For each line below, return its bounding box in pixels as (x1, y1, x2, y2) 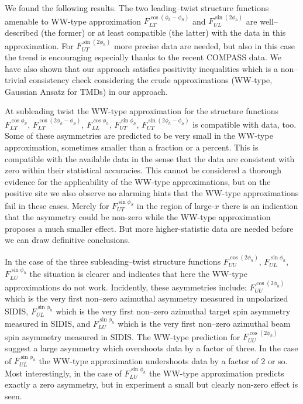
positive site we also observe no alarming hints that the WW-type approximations (5, 187, 299, 199)
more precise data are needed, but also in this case (113, 39, 295, 52)
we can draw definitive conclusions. (5, 234, 130, 246)
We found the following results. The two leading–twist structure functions (5, 2, 269, 13)
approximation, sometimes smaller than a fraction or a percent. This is (5, 141, 259, 153)
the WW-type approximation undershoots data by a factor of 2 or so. (39, 354, 288, 367)
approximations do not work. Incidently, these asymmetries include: (5, 280, 247, 293)
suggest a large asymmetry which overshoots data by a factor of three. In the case (5, 341, 298, 354)
